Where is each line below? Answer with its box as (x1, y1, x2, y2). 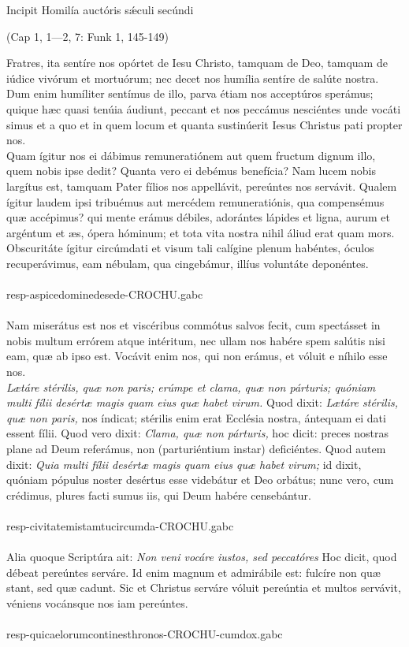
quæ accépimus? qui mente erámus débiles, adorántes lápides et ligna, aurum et (6, 209, 390, 225)
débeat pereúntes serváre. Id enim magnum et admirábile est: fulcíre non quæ (6, 563, 381, 580)
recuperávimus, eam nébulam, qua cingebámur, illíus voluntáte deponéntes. (6, 255, 369, 271)
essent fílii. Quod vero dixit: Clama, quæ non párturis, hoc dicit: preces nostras (6, 425, 389, 441)
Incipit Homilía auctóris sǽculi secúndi (6, 2, 194, 17)
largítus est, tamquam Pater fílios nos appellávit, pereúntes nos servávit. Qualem (6, 177, 397, 194)
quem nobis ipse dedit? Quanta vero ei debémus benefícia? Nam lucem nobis (6, 162, 376, 179)
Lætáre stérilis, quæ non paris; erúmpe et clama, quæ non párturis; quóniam (6, 378, 376, 395)
